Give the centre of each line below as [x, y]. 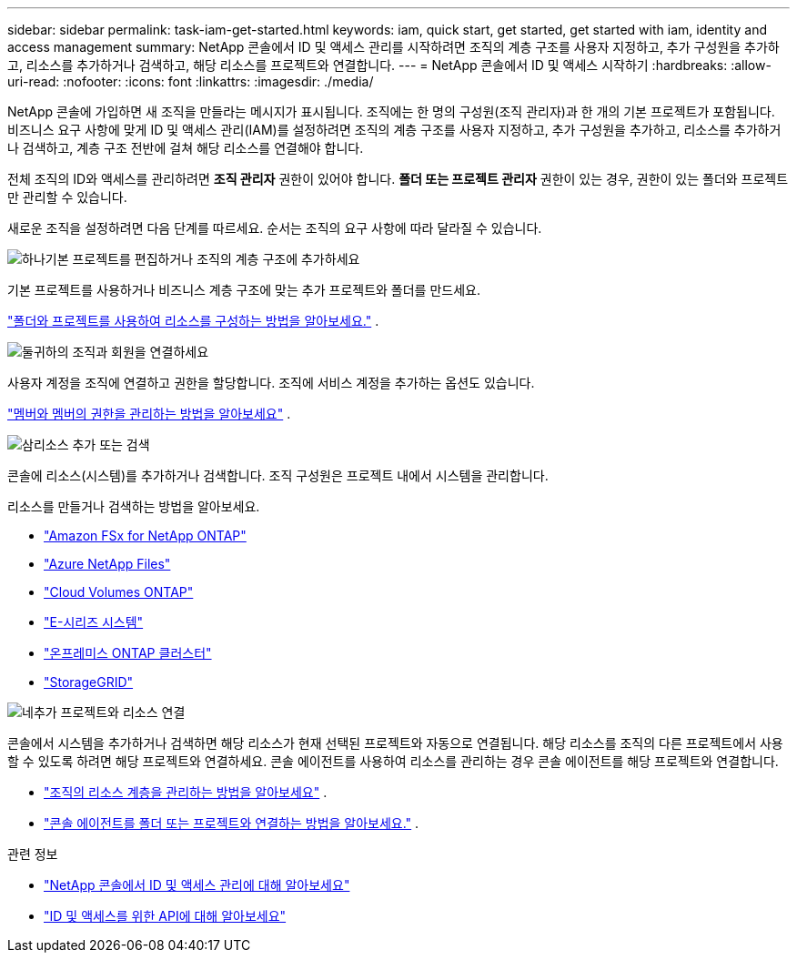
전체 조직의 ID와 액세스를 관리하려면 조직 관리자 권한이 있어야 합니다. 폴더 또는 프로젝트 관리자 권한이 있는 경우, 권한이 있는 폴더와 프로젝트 [398, 179]
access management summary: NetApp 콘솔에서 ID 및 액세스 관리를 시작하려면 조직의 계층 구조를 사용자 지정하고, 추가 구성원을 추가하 [393, 47]
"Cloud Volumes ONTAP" [119, 592]
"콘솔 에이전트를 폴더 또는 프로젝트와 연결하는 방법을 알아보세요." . [232, 823]
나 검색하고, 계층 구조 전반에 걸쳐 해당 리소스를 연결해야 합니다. [186, 148]
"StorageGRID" [89, 682]
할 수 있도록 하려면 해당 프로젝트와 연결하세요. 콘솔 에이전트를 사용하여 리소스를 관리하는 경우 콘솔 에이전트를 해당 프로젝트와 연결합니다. [393, 761]
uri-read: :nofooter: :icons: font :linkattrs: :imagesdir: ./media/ [191, 81]
